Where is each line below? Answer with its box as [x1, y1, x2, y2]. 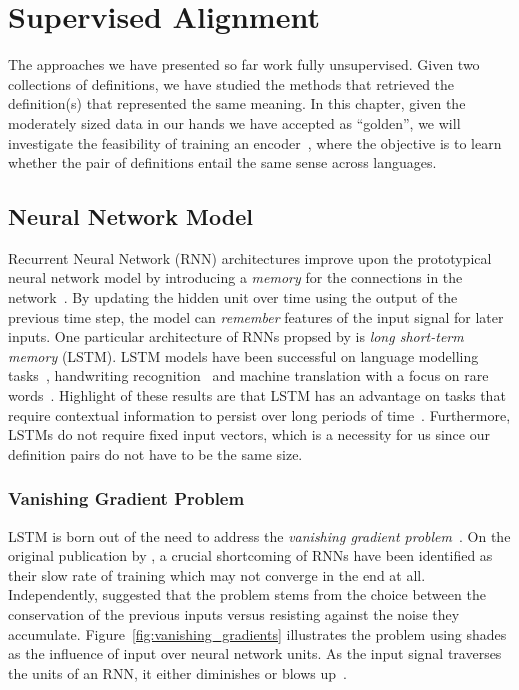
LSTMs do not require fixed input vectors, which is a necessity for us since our [8, 424, 490, 445]
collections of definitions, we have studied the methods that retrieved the [8, 73, 455, 94]
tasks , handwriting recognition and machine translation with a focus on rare [8, 365, 489, 386]
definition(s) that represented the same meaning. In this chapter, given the [8, 93, 466, 114]
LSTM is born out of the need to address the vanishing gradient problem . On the [8, 525, 511, 546]
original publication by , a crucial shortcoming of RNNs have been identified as [8, 545, 493, 566]
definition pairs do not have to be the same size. [8, 443, 303, 464]
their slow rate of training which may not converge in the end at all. [8, 564, 426, 585]
